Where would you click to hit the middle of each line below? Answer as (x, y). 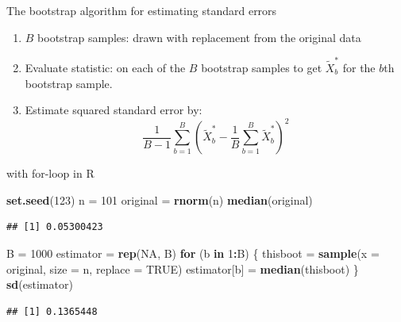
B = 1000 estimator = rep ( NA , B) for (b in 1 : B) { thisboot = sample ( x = (193, 253)
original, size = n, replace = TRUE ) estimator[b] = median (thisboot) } (183, 268)
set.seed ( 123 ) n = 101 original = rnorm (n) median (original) (160, 199)
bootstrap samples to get (262, 67)
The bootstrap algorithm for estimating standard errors (142, 10)
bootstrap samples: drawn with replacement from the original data (199, 37)
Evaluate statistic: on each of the (105, 67)
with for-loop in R (50, 173)
